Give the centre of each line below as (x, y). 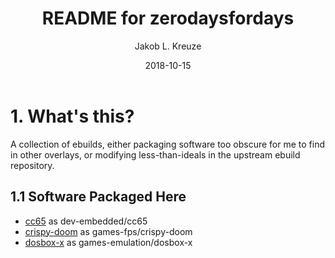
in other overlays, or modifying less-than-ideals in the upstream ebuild (155, 154)
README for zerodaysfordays (168, 18)
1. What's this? (72, 116)
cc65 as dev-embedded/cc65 (86, 221)
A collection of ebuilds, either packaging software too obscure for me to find (168, 144)
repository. (32, 165)
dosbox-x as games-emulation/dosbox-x (108, 242)
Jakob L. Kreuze (168, 46)
